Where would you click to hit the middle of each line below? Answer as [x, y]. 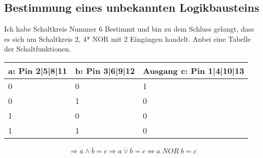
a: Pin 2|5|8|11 [38, 70]
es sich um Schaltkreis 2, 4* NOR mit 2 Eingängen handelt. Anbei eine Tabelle [128, 38]
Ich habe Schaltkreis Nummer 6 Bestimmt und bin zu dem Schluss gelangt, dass [129, 29]
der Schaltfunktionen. [38, 49]
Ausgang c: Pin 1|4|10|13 [193, 70]
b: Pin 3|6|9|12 [105, 70]
